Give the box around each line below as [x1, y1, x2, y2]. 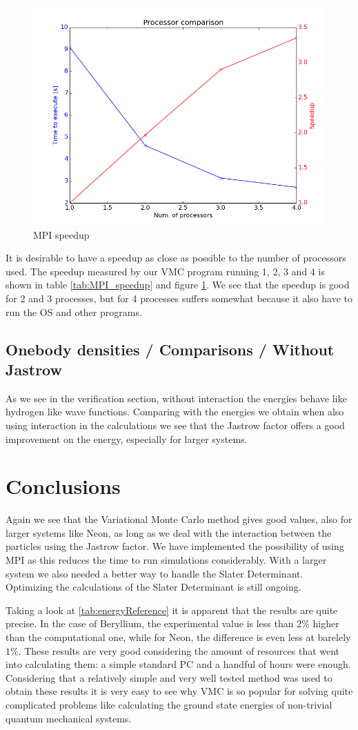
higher [312, 616, 339, 631]
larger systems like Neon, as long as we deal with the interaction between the [6, 525, 332, 540]
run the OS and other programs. [6, 304, 142, 319]
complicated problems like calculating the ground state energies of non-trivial [6, 697, 332, 711]
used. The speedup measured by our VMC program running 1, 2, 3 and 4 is [6, 264, 325, 278]
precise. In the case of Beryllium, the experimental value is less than [6, 616, 294, 631]
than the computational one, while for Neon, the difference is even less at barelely [6, 630, 351, 644]
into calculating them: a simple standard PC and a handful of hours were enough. [6, 657, 351, 671]
